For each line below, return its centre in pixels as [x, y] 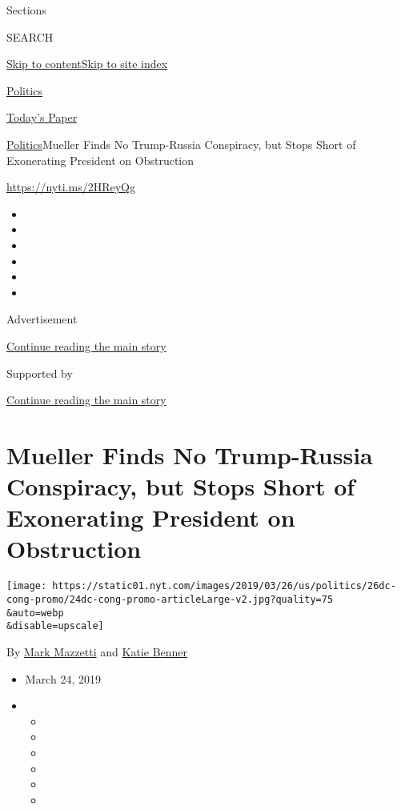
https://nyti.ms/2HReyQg [71, 187]
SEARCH [30, 36]
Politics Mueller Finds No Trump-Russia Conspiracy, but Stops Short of [181, 144]
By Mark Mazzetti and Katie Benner [97, 652]
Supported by [40, 373]
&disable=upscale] [55, 626]
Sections [26, 10]
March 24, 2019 [63, 678]
